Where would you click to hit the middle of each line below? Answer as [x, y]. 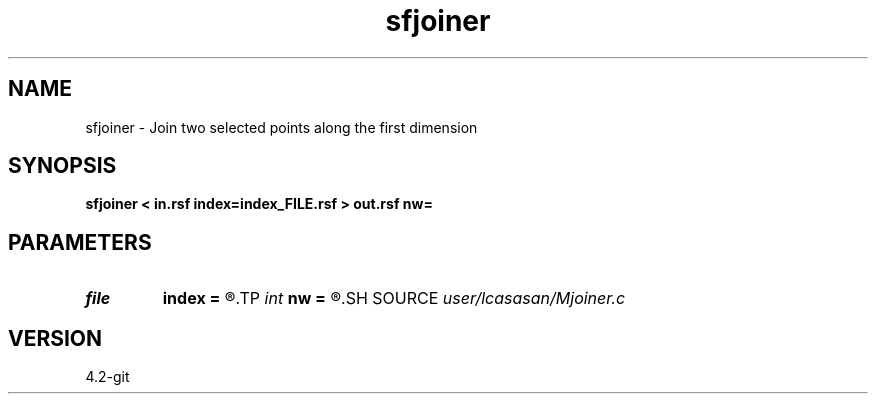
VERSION [55, 338]
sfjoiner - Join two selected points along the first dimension [281, 127]
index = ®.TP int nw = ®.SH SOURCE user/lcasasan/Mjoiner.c [394, 298]
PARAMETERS [80, 242]
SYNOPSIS [62, 166]
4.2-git [107, 377]
